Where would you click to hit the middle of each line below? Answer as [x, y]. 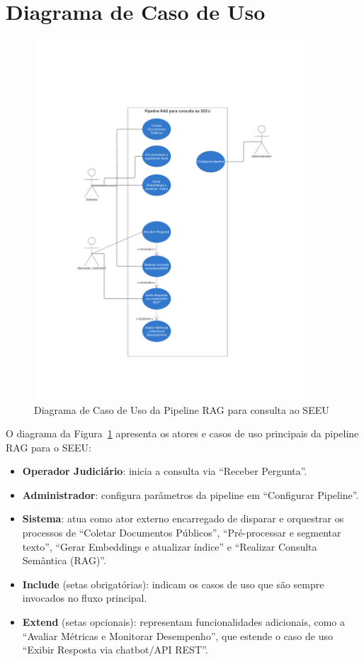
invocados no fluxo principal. [85, 598]
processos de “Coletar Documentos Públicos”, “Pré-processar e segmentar [182, 533]
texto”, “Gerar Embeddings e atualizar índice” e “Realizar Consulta [170, 546]
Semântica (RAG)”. [64, 560]
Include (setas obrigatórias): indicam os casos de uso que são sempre [173, 584]
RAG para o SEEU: [49, 447]
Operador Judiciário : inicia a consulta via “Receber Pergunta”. [165, 471]
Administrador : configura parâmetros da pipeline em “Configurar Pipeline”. [190, 494]
